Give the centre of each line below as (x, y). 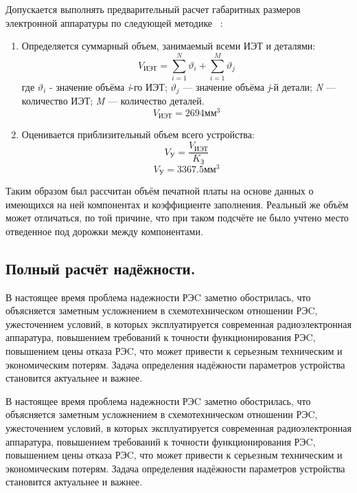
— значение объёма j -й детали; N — (259, 86)
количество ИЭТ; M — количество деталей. (113, 101)
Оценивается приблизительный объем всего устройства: (138, 134)
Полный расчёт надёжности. (101, 268)
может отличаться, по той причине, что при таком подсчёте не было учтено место (177, 218)
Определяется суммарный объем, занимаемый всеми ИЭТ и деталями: (169, 46)
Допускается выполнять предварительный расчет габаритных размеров (153, 9)
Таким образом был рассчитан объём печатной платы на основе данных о (160, 191)
